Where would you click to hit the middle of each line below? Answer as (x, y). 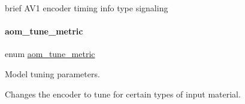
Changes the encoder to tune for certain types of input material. (123, 94)
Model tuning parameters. (52, 73)
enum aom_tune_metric (50, 54)
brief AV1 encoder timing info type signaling (87, 8)
